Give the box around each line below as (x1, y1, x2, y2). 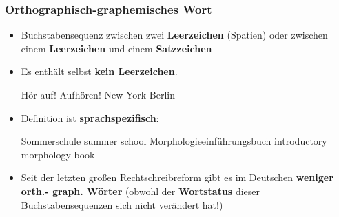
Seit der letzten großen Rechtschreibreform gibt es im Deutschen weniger (21, 170, 333, 185)
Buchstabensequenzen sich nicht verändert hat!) (21, 197, 223, 211)
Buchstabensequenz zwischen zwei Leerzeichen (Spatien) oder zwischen (21, 28, 328, 42)
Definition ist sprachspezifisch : (21, 110, 159, 125)
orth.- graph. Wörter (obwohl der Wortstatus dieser (21, 183, 260, 198)
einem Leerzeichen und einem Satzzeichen (21, 41, 212, 55)
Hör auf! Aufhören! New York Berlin (21, 87, 176, 101)
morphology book (21, 147, 95, 161)
